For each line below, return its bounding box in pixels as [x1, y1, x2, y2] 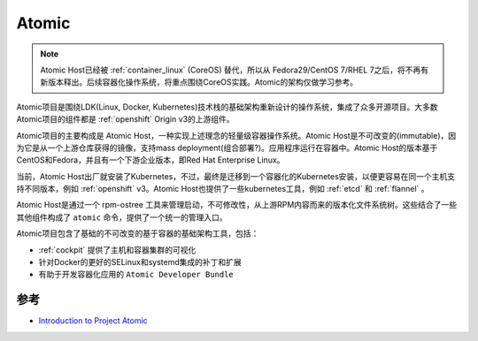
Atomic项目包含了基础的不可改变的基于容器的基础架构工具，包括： [16, 228, 259, 239]
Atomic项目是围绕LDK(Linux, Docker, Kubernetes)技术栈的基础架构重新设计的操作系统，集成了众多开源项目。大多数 [16, 102, 438, 112]
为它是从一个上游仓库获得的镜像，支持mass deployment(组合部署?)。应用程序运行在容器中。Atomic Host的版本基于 [16, 142, 438, 153]
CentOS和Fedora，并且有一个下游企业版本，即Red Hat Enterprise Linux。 [16, 155, 285, 165]
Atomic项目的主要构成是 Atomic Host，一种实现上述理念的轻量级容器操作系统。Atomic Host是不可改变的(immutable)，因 [16, 130, 457, 140]
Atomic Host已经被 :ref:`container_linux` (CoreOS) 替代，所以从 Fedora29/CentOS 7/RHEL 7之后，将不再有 [40, 64, 429, 75]
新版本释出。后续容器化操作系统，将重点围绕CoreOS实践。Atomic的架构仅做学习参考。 [40, 77, 358, 87]
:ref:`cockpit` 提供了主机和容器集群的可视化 [38, 244, 197, 255]
